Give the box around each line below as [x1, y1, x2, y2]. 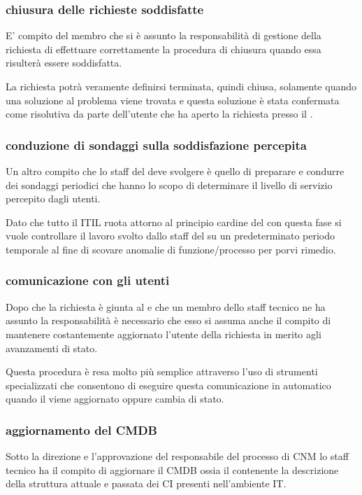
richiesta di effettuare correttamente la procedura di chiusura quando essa [6, 41, 321, 56]
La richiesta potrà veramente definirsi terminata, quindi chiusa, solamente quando [6, 79, 356, 93]
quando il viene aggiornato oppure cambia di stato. [6, 391, 224, 406]
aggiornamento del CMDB [6, 421, 157, 438]
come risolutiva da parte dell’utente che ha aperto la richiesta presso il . [6, 106, 313, 121]
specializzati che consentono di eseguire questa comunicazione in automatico [6, 377, 331, 392]
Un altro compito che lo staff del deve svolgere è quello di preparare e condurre [6, 164, 345, 178]
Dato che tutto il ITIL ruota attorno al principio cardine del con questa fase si [6, 214, 342, 229]
